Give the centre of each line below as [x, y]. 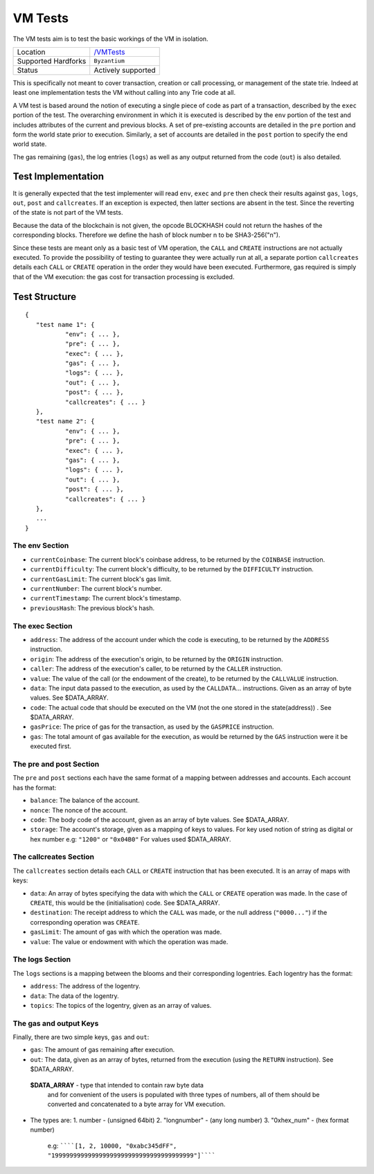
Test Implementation [58, 177]
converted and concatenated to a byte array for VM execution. [136, 1104]
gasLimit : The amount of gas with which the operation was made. [126, 932]
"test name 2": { [65, 421]
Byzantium [109, 61]
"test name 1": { [65, 324]
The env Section [41, 546]
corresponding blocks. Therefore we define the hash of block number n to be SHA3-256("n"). [146, 235]
